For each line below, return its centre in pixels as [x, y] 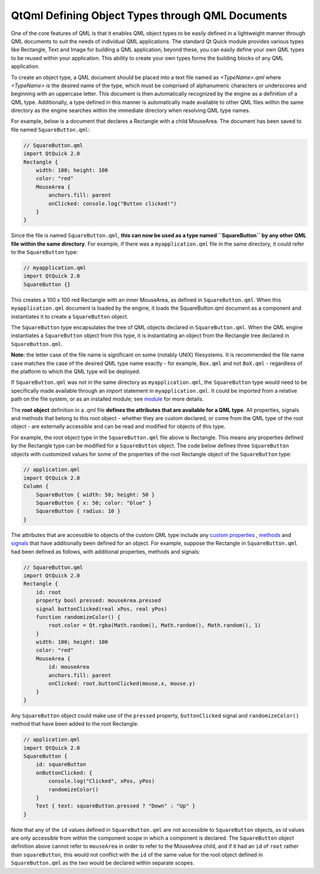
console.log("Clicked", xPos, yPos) [102, 781]
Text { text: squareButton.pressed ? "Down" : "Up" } [116, 806]
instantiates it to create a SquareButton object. [70, 316]
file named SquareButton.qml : [50, 129]
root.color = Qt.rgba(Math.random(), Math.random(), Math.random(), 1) [155, 625]
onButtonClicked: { [64, 773]
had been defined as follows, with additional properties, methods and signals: [106, 551]
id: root [49, 592]
